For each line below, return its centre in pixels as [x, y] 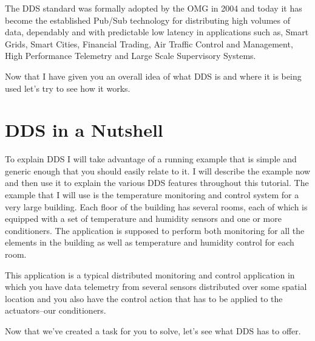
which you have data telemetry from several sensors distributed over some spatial [156, 287]
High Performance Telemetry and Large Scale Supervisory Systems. [130, 56]
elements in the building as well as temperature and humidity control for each [150, 242]
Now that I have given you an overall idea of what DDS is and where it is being [153, 76]
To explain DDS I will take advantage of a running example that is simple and [151, 159]
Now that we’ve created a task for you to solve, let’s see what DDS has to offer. [153, 331]
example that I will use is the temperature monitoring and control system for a [152, 195]
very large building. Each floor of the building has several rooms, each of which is [156, 206]
